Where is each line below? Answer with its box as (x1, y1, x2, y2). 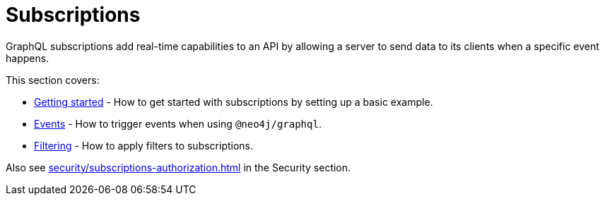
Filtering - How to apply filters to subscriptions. (34, 139, 254, 152)
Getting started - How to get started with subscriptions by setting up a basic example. (34, 95, 433, 108)
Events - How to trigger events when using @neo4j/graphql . (34, 117, 322, 130)
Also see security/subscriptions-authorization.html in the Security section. (6, 161, 351, 173)
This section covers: (6, 73, 100, 86)
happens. (6, 51, 49, 64)
